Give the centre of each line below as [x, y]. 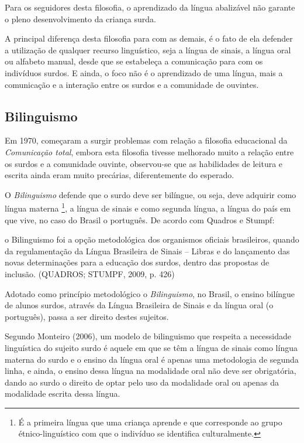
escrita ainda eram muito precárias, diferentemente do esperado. [120, 175]
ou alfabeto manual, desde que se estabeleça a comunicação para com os [134, 61]
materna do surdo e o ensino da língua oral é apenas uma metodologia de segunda [152, 359]
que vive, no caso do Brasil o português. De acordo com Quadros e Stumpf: [140, 219]
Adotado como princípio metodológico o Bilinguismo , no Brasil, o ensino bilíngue [150, 293]
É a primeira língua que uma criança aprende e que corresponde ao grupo [150, 422]
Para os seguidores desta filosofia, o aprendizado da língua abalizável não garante [150, 7]
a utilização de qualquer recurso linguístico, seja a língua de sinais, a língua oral [148, 50]
